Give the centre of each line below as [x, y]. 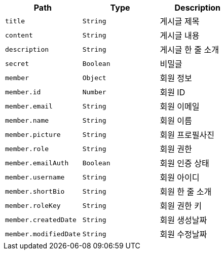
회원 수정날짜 [183, 234]
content [19, 35]
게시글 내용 [180, 35]
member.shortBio [35, 191]
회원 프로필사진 [187, 135]
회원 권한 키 [181, 206]
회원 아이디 [180, 177]
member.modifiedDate [43, 234]
